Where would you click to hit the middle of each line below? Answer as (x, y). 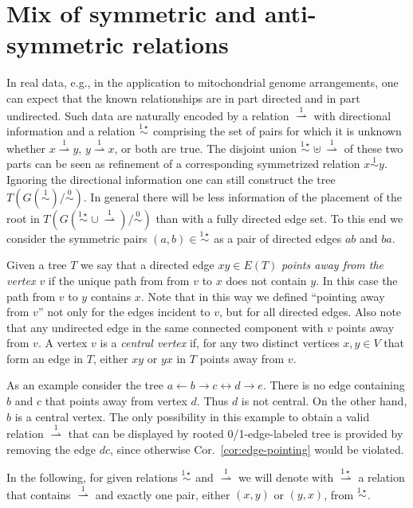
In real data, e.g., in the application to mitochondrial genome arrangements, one (203, 82)
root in (23, 218)
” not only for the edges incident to (124, 312)
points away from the (333, 265)
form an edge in (45, 358)
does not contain (266, 280)
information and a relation (71, 131)
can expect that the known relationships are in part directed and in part (183, 98)
